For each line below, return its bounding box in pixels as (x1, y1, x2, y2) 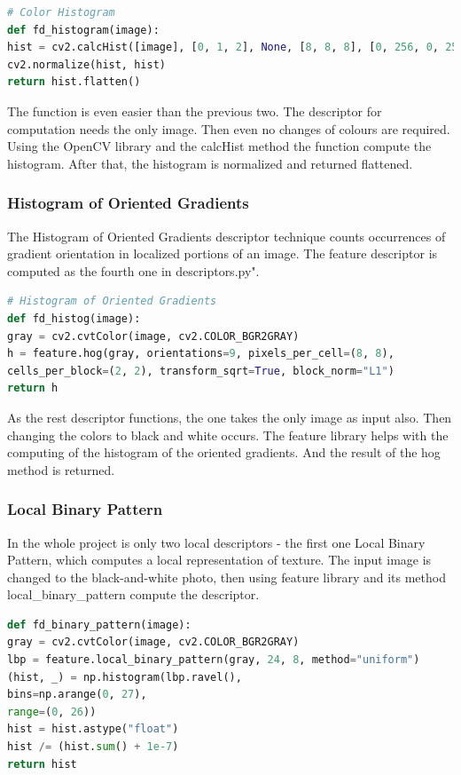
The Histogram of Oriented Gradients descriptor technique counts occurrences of (7, 226, 446, 245)
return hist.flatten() (7, 75, 141, 89)
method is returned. (7, 460, 115, 478)
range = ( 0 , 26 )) (7, 705, 97, 718)
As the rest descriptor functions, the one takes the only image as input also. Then (7, 407, 452, 426)
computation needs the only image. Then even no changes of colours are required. (7, 119, 450, 138)
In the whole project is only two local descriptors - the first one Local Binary (7, 533, 426, 551)
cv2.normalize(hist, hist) (7, 58, 166, 71)
